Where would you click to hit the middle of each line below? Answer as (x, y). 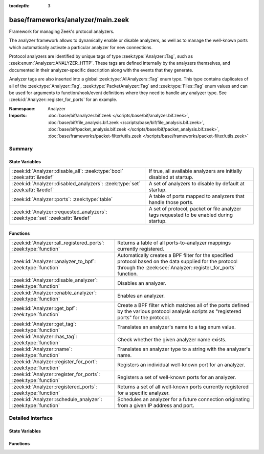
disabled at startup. (171, 177)
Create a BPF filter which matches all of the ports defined (183, 305)
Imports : (18, 116)
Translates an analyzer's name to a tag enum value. (177, 327)
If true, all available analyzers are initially (195, 171)
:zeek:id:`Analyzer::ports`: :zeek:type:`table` (62, 200)
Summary (21, 149)
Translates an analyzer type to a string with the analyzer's (184, 349)
